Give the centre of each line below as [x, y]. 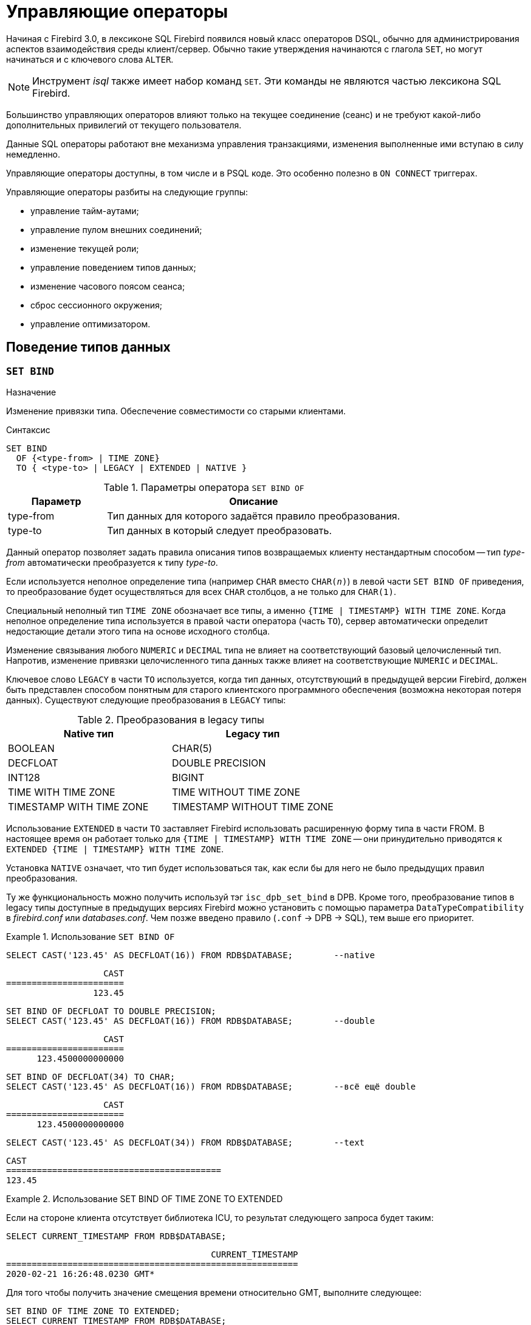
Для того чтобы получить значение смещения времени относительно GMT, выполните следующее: [214, 1292]
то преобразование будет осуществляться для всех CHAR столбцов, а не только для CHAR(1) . [201, 591]
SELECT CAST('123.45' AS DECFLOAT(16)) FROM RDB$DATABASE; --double [190, 1021]
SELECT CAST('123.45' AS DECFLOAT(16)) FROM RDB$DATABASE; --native [190, 955]
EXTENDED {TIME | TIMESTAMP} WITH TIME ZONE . [115, 849]
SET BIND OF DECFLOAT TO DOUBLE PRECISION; [111, 1011]
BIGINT [188, 777]
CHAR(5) [192, 748]
